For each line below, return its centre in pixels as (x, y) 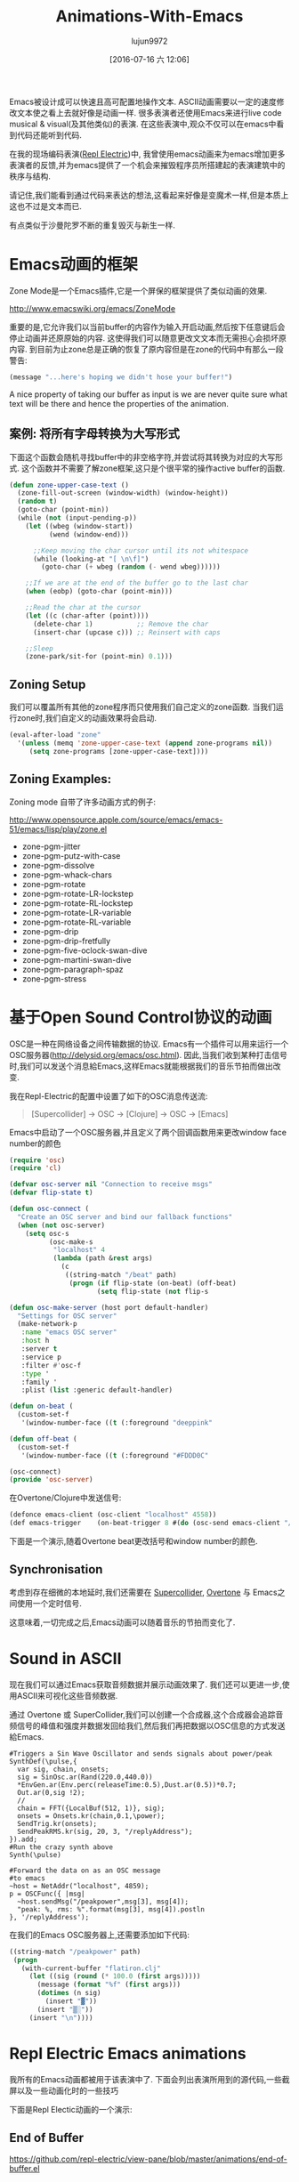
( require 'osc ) (37, 1160)
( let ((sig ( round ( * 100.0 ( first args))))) (115, 1976)
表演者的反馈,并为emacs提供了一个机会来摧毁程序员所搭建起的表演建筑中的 (147, 165)
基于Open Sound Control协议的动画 (141, 1017)
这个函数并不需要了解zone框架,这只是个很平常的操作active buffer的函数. (153, 468)
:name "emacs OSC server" (69, 1332)
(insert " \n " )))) (61, 2017)
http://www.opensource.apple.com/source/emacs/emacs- (116, 820)
